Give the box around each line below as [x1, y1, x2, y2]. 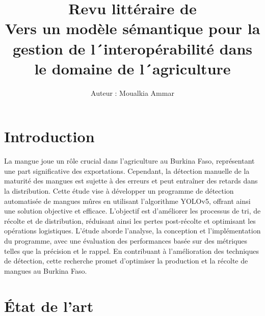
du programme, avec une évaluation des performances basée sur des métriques [4, 235, 248, 246]
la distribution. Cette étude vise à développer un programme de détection [4, 186, 234, 196]
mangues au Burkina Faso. [4, 265, 87, 276]
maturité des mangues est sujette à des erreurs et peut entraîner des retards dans [4, 175, 258, 186]
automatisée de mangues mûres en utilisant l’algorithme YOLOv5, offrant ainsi [4, 195, 251, 206]
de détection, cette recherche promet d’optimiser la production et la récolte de [4, 255, 248, 266]
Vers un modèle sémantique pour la [5, 18, 260, 39]
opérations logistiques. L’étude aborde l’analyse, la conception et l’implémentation [4, 225, 261, 236]
